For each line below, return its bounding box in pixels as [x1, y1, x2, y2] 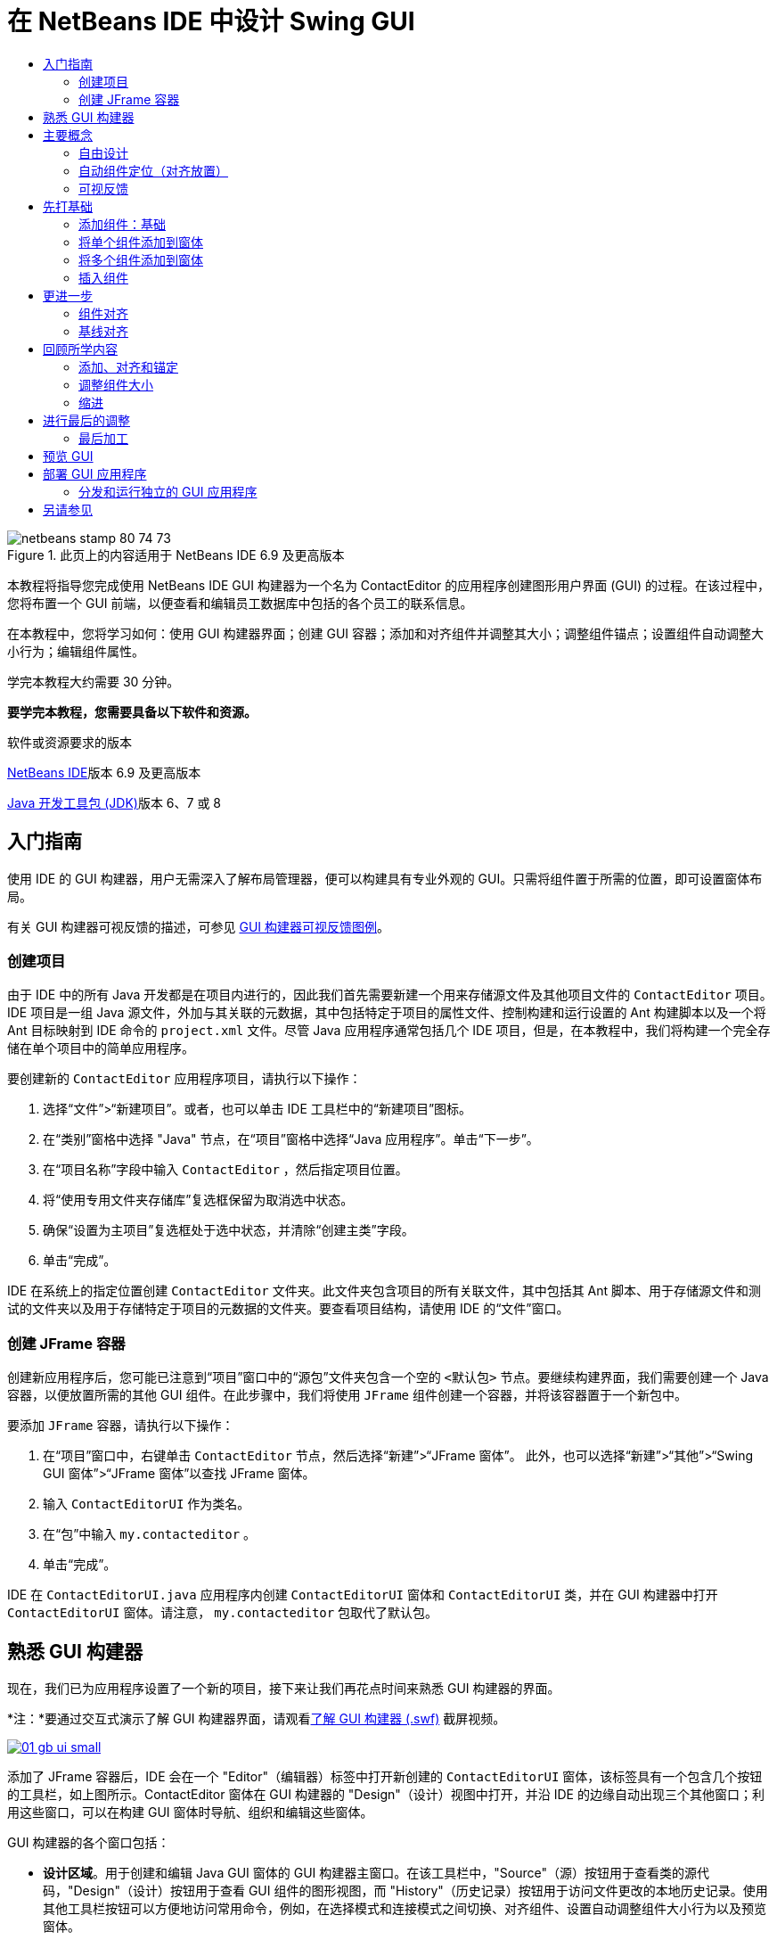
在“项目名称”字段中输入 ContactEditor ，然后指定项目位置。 [43, 1162, 408, 1178]
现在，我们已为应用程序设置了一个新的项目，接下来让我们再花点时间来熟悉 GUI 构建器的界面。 [7, 1680, 560, 1696]
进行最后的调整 [43, 412, 130, 428]
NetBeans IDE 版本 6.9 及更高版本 [7, 764, 201, 780]
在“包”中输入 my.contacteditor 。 [43, 1526, 257, 1542]
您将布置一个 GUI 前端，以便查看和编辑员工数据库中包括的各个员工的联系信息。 [7, 595, 473, 611]
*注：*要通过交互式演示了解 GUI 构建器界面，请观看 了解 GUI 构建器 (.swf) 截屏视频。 [7, 1710, 506, 1726]
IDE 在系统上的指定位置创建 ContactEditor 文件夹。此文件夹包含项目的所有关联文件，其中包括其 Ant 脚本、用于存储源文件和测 [7, 1283, 762, 1299]
